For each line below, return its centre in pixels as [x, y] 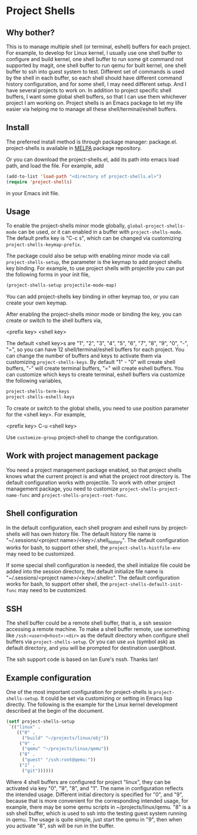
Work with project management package [82, 456]
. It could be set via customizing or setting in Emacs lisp [105, 699]
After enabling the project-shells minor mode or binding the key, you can [94, 314]
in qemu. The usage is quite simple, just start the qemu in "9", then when [94, 819]
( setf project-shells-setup [41, 722]
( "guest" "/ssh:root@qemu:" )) [59, 760]
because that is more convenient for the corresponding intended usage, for [97, 800]
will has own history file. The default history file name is [89, 534]
